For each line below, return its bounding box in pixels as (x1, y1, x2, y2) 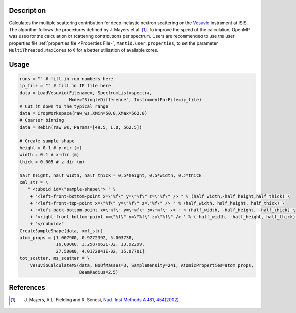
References (9, 283, 45, 292)
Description (9, 6, 46, 15)
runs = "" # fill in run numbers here (19, 76, 113, 82)
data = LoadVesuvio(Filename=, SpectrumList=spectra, (19, 90, 152, 96)
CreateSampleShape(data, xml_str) (19, 228, 103, 234)
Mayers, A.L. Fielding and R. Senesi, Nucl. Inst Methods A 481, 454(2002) (29, 296, 179, 303)
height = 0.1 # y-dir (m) (19, 145, 82, 150)
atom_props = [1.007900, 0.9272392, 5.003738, (19, 235, 134, 241)
